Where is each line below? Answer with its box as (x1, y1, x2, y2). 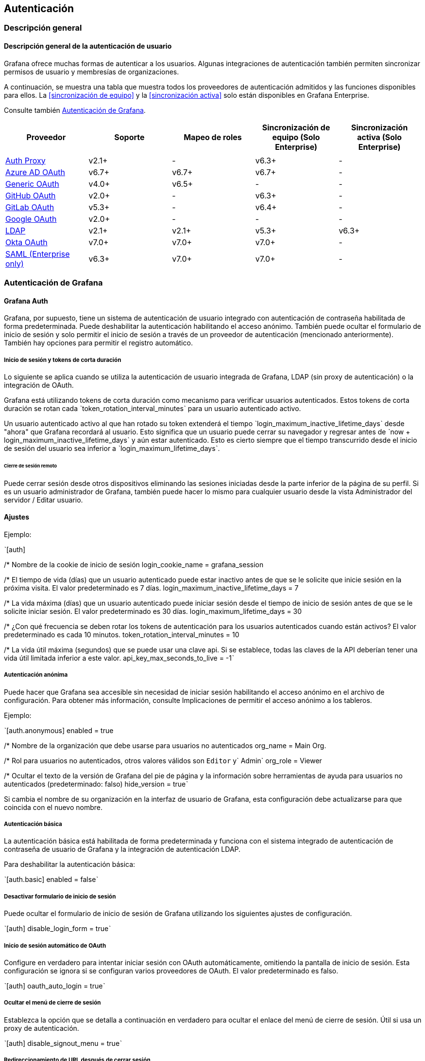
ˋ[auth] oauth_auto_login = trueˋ (4, 982, 105, 990)
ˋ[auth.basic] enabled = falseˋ (4, 875, 99, 884)
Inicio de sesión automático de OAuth (4, 942, 106, 949)
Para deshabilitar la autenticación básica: (4, 860, 136, 869)
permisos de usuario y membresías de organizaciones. (4, 67, 179, 76)
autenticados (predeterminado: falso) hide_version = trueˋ (4, 779, 188, 788)
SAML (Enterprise (5, 249, 70, 259)
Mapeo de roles (184, 132, 242, 142)
